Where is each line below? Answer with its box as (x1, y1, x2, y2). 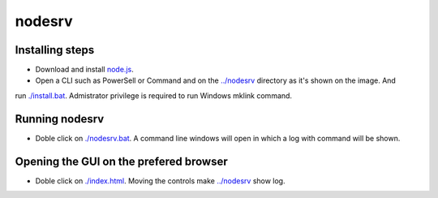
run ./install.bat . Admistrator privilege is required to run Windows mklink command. (15, 90, 292, 101)
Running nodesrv (15, 112, 105, 126)
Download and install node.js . (35, 65, 134, 75)
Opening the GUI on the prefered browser (15, 154, 229, 168)
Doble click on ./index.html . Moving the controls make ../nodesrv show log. (35, 175, 286, 186)
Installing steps (15, 43, 95, 57)
